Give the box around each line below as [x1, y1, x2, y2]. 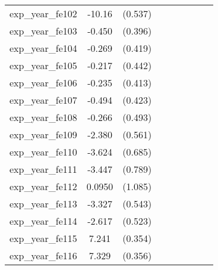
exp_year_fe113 [10, 197, 77, 210]
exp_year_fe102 [10, 7, 77, 20]
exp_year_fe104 [10, 41, 77, 55]
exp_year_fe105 [10, 58, 77, 72]
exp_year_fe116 [10, 249, 77, 262]
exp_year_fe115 [10, 231, 77, 245]
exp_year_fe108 [10, 110, 77, 124]
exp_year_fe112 [10, 179, 77, 193]
